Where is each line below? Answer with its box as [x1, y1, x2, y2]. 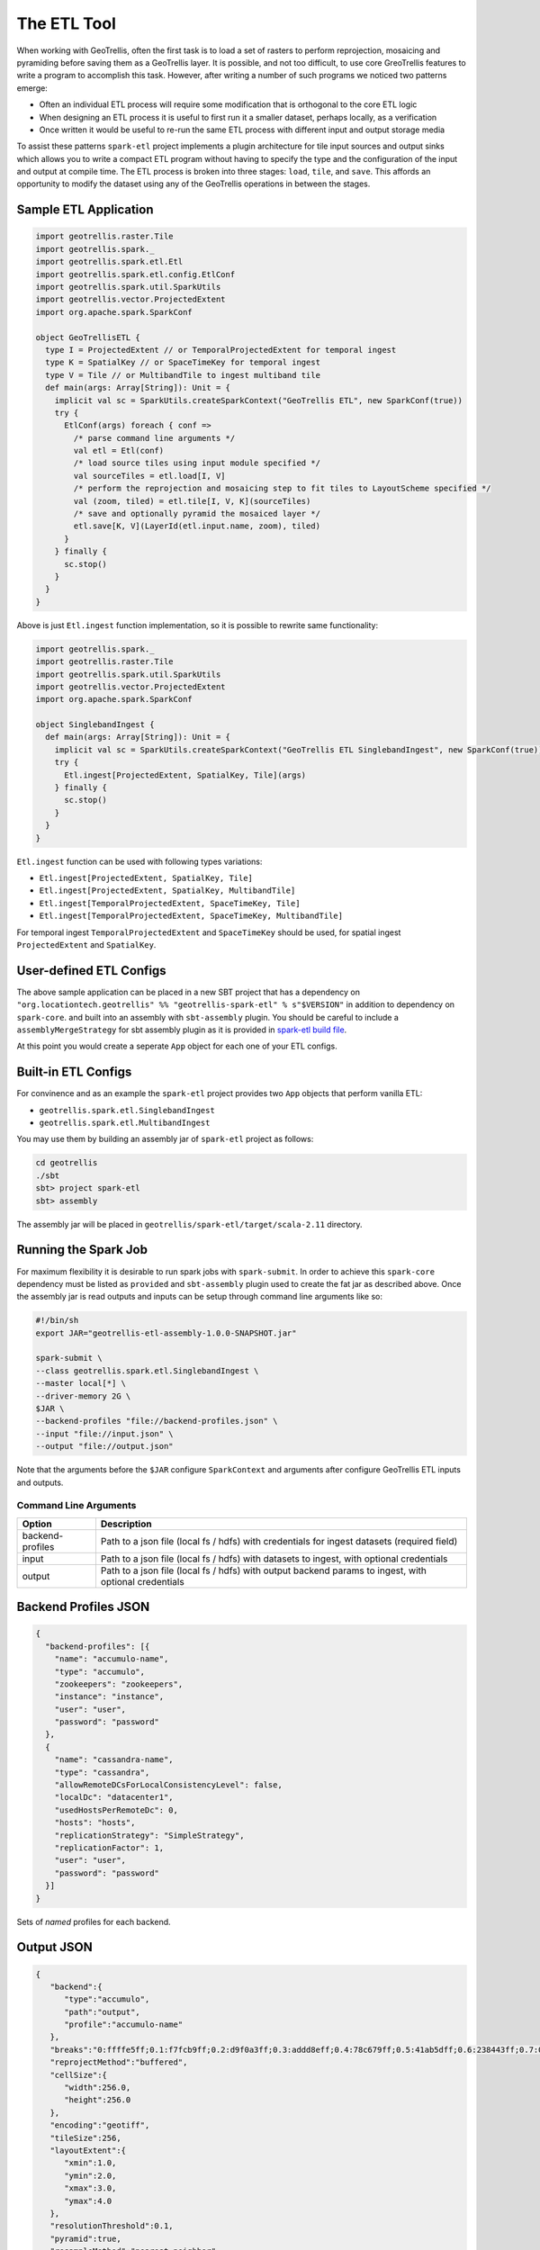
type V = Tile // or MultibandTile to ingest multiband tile [45, 370, 321, 380]
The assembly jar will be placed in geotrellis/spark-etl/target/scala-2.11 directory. [16, 1219, 364, 1229]
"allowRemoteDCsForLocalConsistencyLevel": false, [54, 1780, 283, 1790]
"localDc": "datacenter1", [54, 1792, 175, 1803]
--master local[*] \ [35, 1378, 126, 1389]
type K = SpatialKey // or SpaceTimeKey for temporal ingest [45, 357, 321, 368]
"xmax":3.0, [64, 2183, 117, 2193]
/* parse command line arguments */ [73, 433, 236, 443]
